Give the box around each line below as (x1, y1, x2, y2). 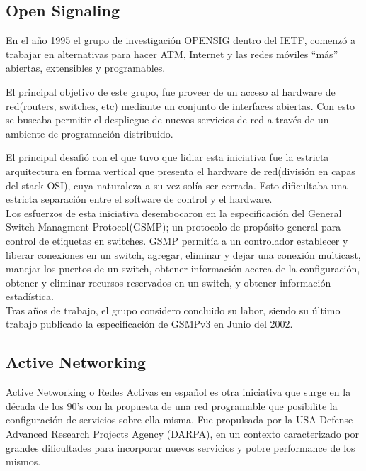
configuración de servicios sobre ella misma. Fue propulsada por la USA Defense (6, 412, 353, 427)
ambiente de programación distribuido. (6, 126, 173, 140)
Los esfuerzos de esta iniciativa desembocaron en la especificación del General (6, 205, 342, 220)
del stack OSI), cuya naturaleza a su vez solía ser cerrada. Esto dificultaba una (6, 177, 348, 192)
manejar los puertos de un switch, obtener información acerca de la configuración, (6, 261, 360, 276)
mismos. (6, 454, 41, 469)
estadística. (6, 289, 54, 304)
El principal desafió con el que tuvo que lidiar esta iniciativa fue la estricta (6, 150, 329, 165)
